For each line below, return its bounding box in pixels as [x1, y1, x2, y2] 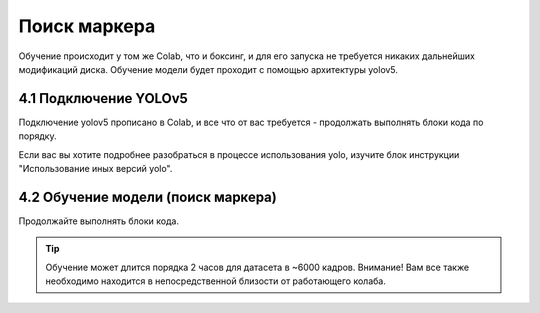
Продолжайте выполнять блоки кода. [18, 215, 180, 227]
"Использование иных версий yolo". [18, 163, 173, 175]
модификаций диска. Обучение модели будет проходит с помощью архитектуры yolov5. [18, 63, 399, 75]
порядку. [18, 130, 57, 142]
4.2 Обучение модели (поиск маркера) [18, 188, 277, 205]
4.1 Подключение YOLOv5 [18, 90, 189, 107]
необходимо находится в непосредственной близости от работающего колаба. [45, 275, 387, 287]
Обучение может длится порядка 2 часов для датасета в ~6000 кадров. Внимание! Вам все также [45, 261, 470, 273]
